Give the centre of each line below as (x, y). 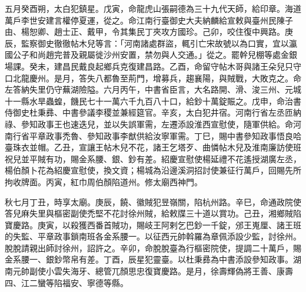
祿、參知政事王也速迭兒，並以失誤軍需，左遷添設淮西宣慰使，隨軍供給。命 (149, 124)
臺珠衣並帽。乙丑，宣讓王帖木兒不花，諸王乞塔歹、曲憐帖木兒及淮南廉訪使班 (153, 147)
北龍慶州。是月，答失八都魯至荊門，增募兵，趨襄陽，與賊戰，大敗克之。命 (157, 78)
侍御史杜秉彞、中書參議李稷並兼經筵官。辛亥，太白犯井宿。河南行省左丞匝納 (153, 112)
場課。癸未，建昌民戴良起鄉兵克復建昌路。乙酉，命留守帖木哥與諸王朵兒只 (149, 66)
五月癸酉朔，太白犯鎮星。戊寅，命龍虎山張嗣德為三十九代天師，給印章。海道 (153, 8)
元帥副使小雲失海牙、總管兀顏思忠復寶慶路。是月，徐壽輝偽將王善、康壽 (153, 271)
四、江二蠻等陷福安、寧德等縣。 (66, 282)
